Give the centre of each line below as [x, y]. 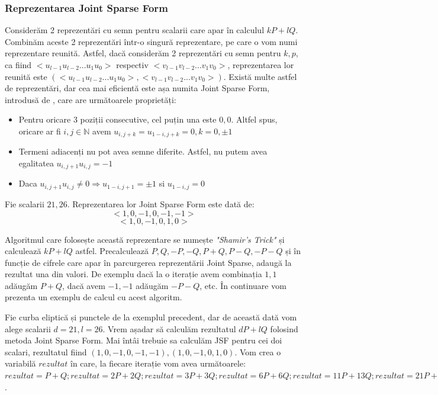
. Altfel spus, [254, 119]
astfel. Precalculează [112, 251]
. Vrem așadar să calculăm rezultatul [169, 328]
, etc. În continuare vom [243, 285]
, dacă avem [84, 285]
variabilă [20, 363]
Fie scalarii [25, 203]
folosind [284, 328]
